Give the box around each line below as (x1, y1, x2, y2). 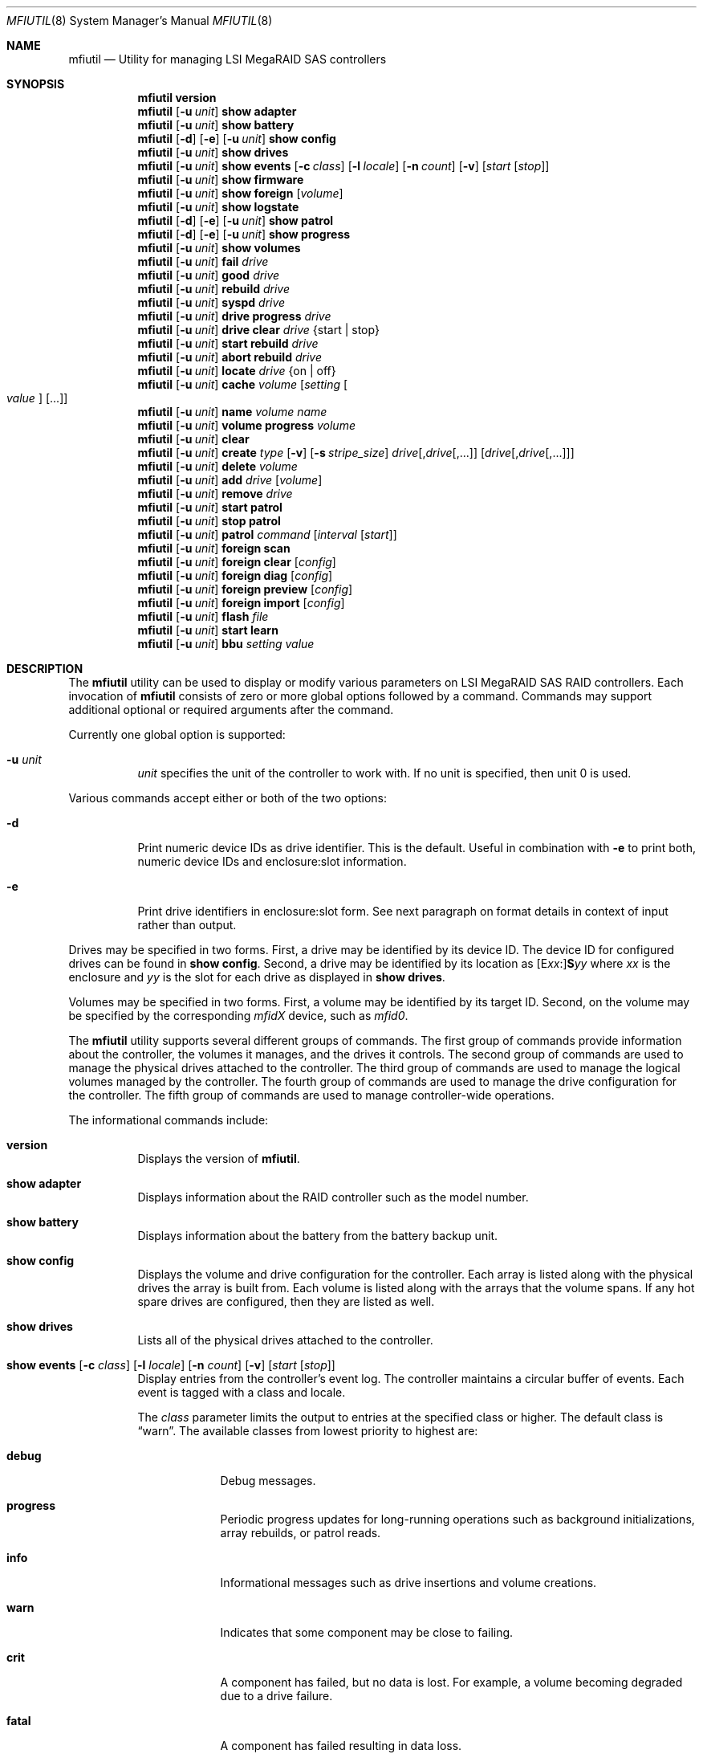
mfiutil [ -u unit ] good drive (137, 268, 280, 282)
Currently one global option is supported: (68, 728, 286, 741)
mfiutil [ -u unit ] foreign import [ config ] (137, 596, 345, 610)
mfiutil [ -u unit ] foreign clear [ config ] (137, 555, 336, 569)
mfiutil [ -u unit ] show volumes (137, 241, 301, 255)
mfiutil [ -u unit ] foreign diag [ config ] (137, 569, 333, 582)
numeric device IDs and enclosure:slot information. (137, 855, 407, 868)
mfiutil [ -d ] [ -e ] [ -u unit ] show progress (137, 227, 351, 241)
